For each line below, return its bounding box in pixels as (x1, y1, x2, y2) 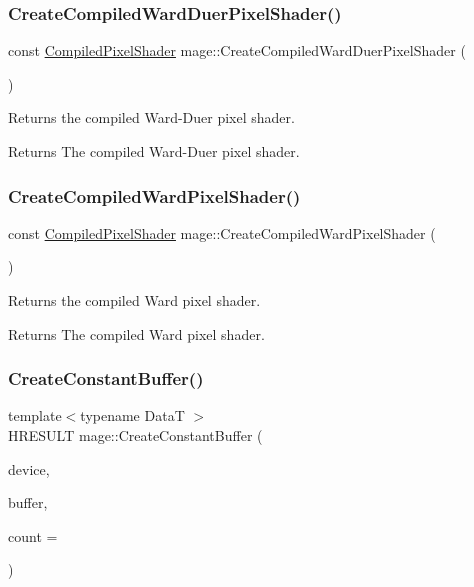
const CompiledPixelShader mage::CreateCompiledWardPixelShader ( (8, 222, 436, 243)
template (8, 405, 62, 426)
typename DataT (80, 405, 185, 426)
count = (8, 525, 58, 546)
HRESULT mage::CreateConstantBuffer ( (8, 425, 263, 445)
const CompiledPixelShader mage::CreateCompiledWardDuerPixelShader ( (8, 40, 466, 61)
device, (8, 458, 50, 479)
